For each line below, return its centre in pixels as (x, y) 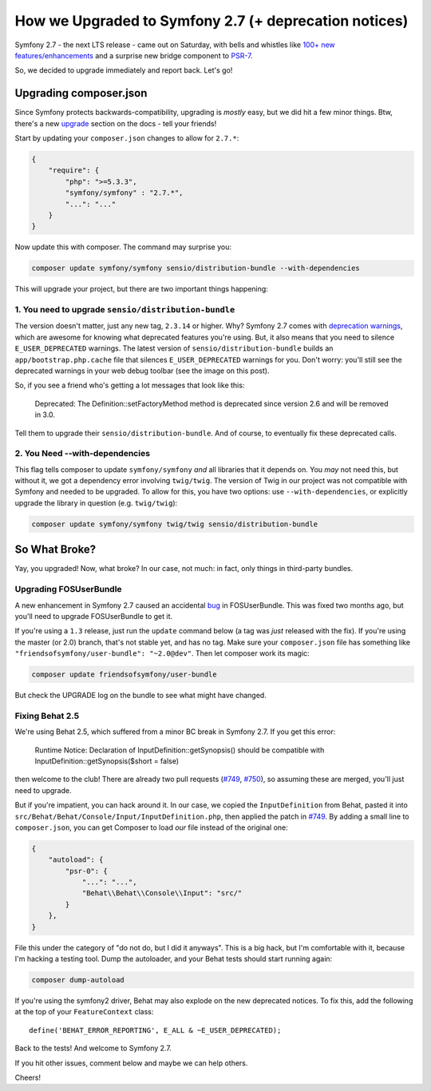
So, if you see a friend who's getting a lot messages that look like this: (130, 385)
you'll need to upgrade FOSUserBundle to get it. (94, 616)
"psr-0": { (86, 871)
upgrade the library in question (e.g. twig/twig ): (96, 502)
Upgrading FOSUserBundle (69, 589)
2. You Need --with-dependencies (83, 454)
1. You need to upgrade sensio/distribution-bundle (125, 310)
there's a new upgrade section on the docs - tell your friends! (116, 123)
